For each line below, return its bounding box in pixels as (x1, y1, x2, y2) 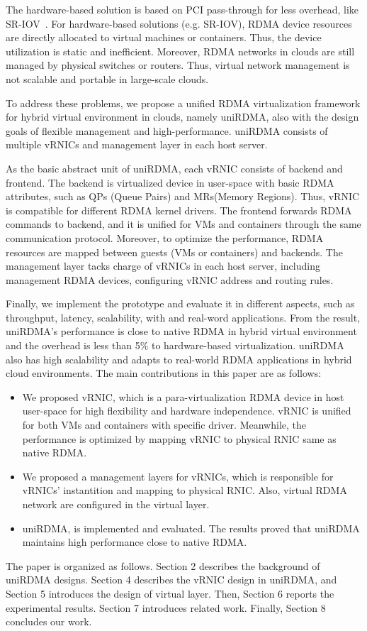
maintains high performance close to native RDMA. (22, 534, 247, 549)
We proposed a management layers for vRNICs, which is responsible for (22, 468, 334, 483)
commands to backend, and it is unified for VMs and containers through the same (6, 216, 361, 231)
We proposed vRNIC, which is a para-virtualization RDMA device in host (22, 389, 344, 404)
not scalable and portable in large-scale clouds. (6, 71, 209, 86)
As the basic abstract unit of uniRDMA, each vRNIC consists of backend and (6, 160, 343, 175)
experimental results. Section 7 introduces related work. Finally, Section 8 (6, 600, 326, 615)
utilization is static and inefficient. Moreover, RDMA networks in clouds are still (6, 43, 355, 58)
